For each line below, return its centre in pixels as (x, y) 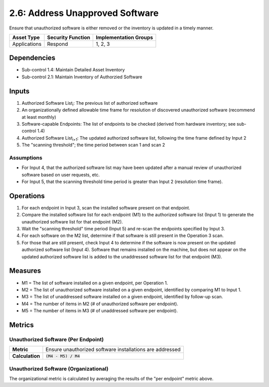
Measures (25, 271)
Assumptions (26, 158)
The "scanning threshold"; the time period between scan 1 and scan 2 (93, 145)
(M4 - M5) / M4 (63, 356)
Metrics (22, 325)
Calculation (26, 356)
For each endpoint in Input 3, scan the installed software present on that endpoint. (106, 207)
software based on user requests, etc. (61, 175)
